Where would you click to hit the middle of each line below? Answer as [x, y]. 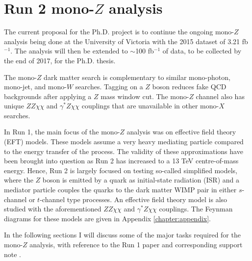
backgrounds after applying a [48, 96]
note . [13, 254]
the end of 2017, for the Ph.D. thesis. [60, 60]
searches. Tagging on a [109, 87]
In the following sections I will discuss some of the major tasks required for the [122, 235]
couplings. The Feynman [196, 209]
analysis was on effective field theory [181, 132]
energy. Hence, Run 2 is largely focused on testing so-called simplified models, [121, 170]
